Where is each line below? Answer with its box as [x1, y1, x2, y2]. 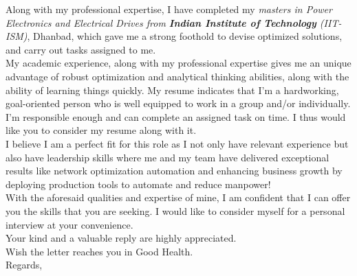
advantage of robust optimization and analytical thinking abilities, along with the [6, 69, 349, 83]
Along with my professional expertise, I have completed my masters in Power [6, 2, 332, 16]
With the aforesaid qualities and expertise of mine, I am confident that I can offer [6, 190, 351, 205]
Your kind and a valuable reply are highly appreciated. [6, 231, 237, 245]
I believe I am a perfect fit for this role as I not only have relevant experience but [6, 136, 349, 150]
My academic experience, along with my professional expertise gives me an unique [6, 56, 351, 70]
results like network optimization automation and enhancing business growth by [6, 163, 343, 178]
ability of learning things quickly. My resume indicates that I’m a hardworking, [6, 82, 339, 97]
